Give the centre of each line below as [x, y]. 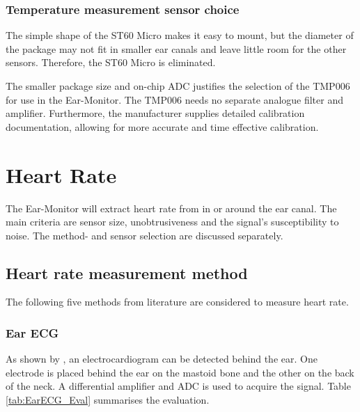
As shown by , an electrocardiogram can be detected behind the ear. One [162, 359]
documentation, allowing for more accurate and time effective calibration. [162, 126]
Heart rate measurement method [127, 272]
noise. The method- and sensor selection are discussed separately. [144, 235]
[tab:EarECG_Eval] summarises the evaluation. [108, 400]
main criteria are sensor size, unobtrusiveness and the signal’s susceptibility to [172, 222]
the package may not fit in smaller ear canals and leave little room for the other [176, 48]
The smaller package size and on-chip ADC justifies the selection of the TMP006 [178, 86]
